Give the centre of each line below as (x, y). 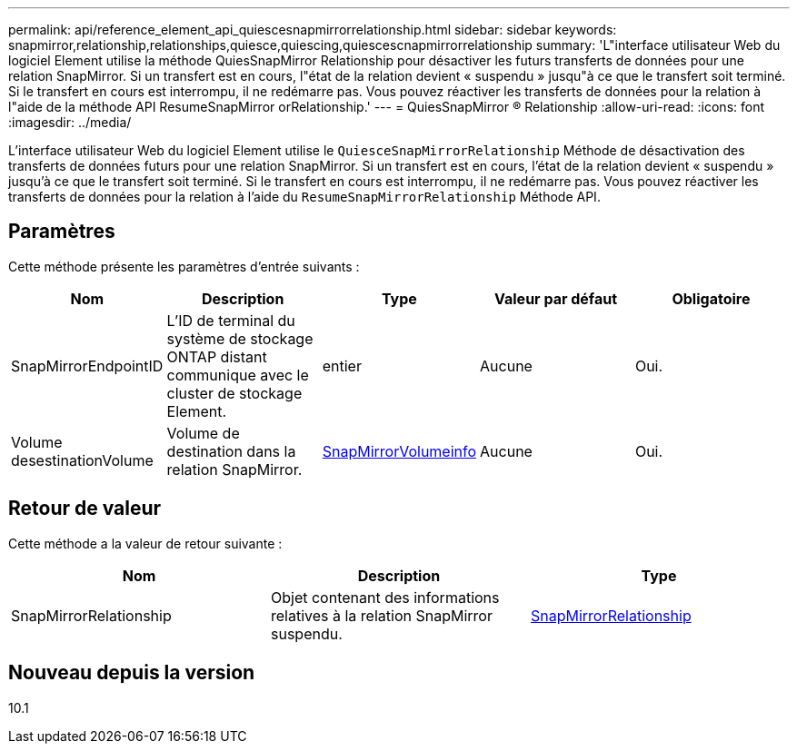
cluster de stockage (234, 393)
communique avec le (238, 375)
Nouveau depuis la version (132, 673)
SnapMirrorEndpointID (87, 366)
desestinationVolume (82, 460)
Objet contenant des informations (385, 597)
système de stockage (240, 338)
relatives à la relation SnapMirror (381, 615)
